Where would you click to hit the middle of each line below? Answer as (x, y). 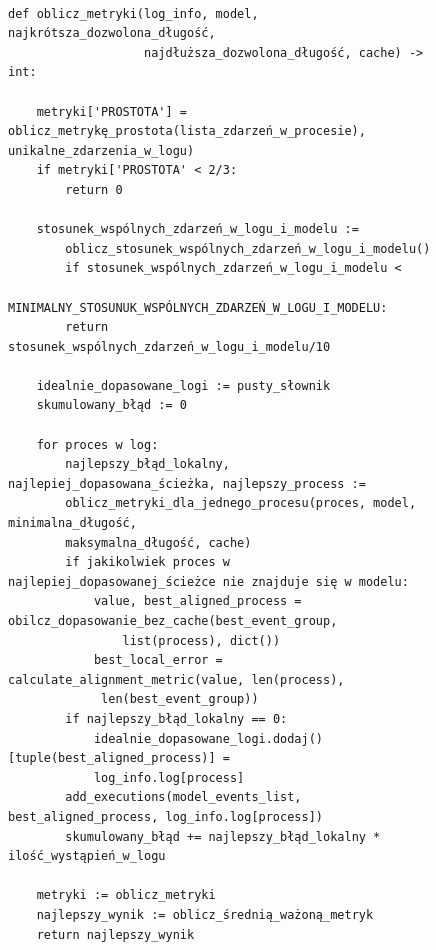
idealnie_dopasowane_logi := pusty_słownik (183, 385)
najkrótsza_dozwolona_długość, (112, 33)
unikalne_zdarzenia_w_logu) (101, 150)
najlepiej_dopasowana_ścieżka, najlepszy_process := (187, 483)
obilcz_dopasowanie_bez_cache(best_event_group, (173, 621)
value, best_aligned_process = (197, 601)
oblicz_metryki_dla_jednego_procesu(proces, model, (241, 503)
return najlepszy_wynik (115, 934)
